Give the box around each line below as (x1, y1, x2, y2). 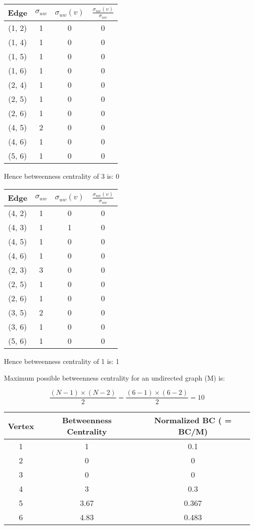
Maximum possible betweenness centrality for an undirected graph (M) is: (4, 372, 225, 383)
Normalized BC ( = (154, 414, 232, 426)
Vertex (8, 420, 34, 432)
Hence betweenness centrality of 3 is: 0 (4, 171, 119, 181)
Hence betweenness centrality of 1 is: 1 (4, 356, 119, 366)
